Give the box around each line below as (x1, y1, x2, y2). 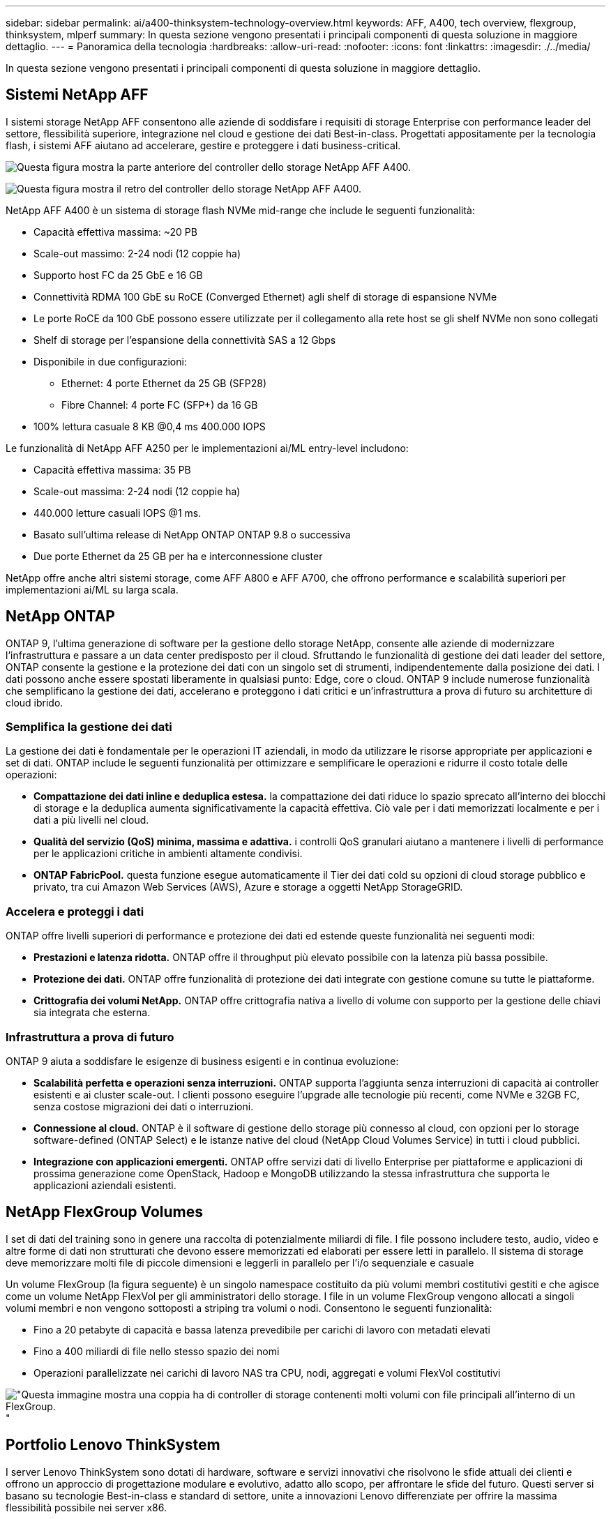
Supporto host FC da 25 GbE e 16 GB (33, 269, 203, 281)
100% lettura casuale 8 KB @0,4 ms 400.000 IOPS (33, 420, 266, 432)
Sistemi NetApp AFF (6, 86, 149, 104)
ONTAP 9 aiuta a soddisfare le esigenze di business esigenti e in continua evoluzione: (6, 1055, 399, 1067)
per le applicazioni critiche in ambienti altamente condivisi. (33, 847, 303, 860)
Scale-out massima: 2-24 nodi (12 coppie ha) (33, 485, 241, 497)
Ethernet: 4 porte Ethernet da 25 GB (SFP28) (61, 377, 267, 389)
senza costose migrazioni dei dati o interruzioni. (33, 1100, 254, 1112)
